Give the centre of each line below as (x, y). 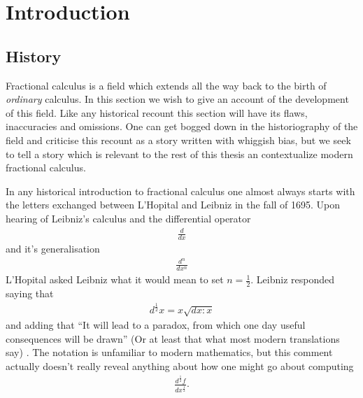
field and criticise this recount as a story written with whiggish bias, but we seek (178, 140)
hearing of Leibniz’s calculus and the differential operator (128, 218)
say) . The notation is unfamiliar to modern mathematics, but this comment (169, 352)
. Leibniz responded (292, 279)
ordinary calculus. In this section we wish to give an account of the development (177, 99)
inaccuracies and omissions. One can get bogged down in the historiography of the (182, 126)
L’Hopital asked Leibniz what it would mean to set (115, 279)
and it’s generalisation (53, 248)
